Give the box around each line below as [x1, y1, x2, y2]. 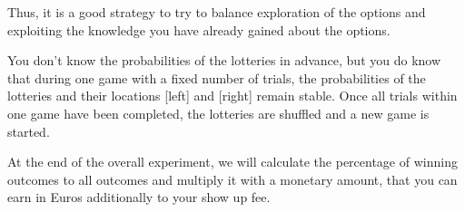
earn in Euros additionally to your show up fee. [7, 188, 271, 207]
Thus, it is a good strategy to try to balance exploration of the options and [7, 3, 426, 21]
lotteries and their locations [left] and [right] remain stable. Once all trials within [7, 86, 458, 105]
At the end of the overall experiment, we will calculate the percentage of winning [7, 152, 458, 171]
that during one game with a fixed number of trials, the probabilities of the [7, 68, 426, 87]
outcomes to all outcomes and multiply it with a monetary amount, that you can [7, 169, 458, 188]
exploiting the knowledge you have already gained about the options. [7, 20, 391, 39]
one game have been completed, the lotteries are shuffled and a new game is [7, 103, 430, 122]
